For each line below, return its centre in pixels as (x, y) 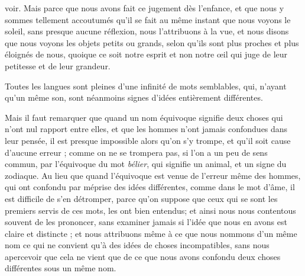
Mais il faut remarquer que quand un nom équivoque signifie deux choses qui (144, 117)
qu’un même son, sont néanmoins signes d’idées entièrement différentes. (134, 97)
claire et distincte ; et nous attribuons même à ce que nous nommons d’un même (151, 233)
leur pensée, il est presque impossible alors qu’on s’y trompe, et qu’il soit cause (148, 140)
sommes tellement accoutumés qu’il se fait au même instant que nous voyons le (148, 19)
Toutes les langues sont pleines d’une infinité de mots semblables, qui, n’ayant (146, 86)
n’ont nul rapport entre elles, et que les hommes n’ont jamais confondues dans (146, 129)
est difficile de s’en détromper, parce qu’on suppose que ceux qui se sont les (141, 198)
